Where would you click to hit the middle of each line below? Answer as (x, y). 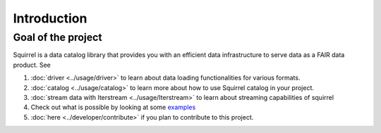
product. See (32, 65)
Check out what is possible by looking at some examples (113, 107)
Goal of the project (58, 37)
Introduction (50, 18)
